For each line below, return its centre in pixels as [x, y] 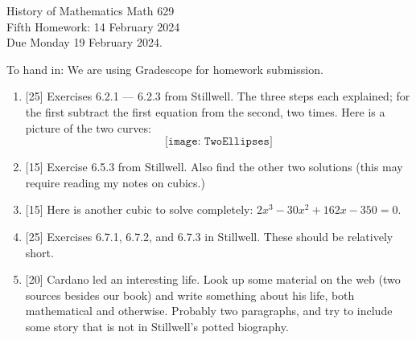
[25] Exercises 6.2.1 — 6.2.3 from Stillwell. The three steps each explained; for [218, 96]
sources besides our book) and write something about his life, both [190, 295]
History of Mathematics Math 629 [91, 10]
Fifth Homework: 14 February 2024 [93, 26]
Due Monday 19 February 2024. [84, 42]
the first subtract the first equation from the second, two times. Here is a [205, 111]
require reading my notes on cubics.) [115, 182]
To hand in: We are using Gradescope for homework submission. [165, 69]
